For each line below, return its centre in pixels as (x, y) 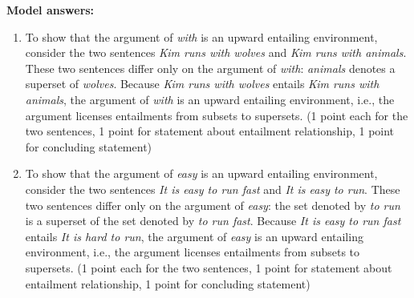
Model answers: (51, 10)
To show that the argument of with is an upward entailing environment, (201, 36)
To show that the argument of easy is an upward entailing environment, (201, 173)
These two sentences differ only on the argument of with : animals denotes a (210, 68)
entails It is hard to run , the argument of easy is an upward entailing (194, 236)
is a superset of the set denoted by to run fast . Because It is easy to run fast (213, 221)
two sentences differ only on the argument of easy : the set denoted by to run (213, 205)
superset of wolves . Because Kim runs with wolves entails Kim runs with (202, 84)
